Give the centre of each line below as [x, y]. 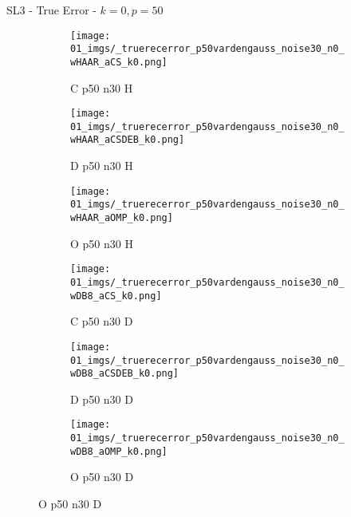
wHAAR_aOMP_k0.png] [122, 218]
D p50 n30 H [102, 166]
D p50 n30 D [102, 399]
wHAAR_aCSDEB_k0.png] [128, 140]
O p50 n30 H [102, 243]
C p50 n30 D [102, 321]
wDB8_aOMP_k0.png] [119, 451]
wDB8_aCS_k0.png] [116, 296]
